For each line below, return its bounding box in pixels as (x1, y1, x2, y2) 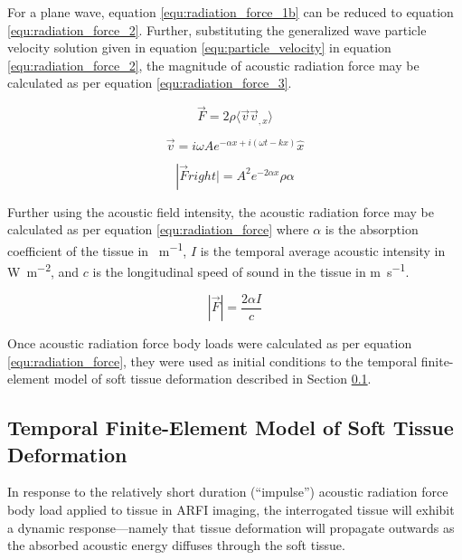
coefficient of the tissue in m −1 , (7, 239, 187, 260)
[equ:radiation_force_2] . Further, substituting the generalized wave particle (7, 20, 427, 39)
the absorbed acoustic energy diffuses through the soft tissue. (7, 536, 345, 555)
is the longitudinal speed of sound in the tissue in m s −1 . (92, 260, 410, 280)
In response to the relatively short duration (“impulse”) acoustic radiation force (7, 482, 448, 501)
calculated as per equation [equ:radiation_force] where (7, 220, 309, 239)
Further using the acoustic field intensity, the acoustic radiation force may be (7, 202, 435, 221)
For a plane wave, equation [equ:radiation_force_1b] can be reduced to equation (7, 3, 454, 21)
